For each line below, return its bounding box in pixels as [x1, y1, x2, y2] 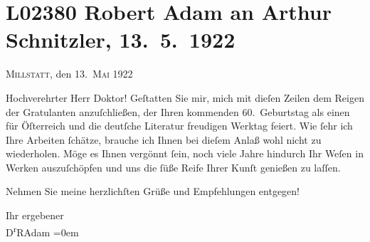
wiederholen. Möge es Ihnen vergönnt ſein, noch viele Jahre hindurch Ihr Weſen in [6, 146, 364, 161]
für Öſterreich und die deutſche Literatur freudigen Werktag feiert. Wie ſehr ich [6, 118, 353, 133]
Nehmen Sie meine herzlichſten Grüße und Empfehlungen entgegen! [6, 184, 300, 199]
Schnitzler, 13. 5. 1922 [6, 25, 236, 54]
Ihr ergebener [6, 208, 64, 223]
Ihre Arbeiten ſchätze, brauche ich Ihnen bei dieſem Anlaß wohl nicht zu [6, 132, 322, 147]
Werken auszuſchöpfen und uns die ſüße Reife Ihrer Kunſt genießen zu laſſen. [6, 159, 341, 174]
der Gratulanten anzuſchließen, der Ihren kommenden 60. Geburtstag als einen [6, 104, 350, 119]
